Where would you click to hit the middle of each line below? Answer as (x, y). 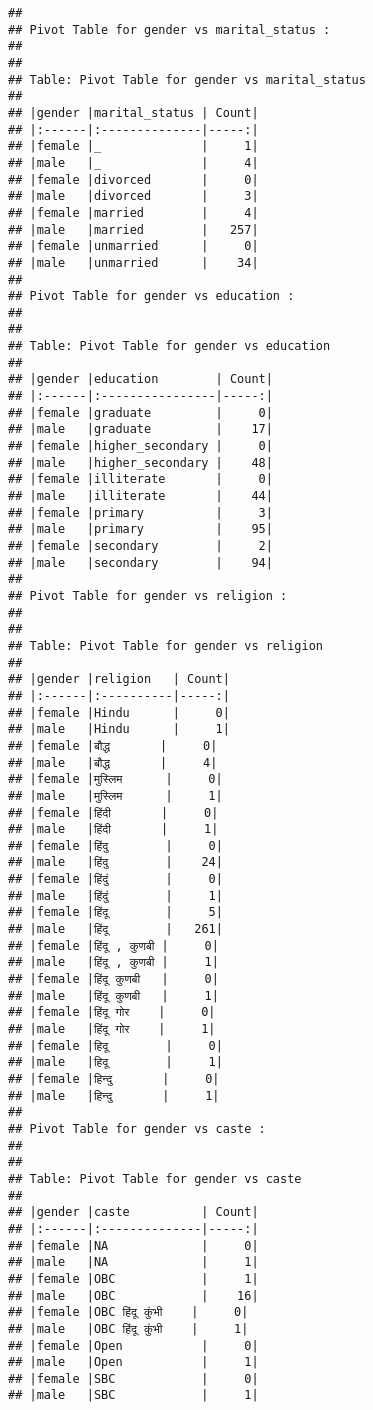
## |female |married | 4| (133, 212)
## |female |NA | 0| (133, 1245)
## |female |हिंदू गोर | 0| (112, 1012)
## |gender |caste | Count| (133, 1212)
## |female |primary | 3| (140, 512)
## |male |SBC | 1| (133, 1395)
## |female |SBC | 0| (133, 1378)
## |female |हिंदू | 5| (115, 912)
